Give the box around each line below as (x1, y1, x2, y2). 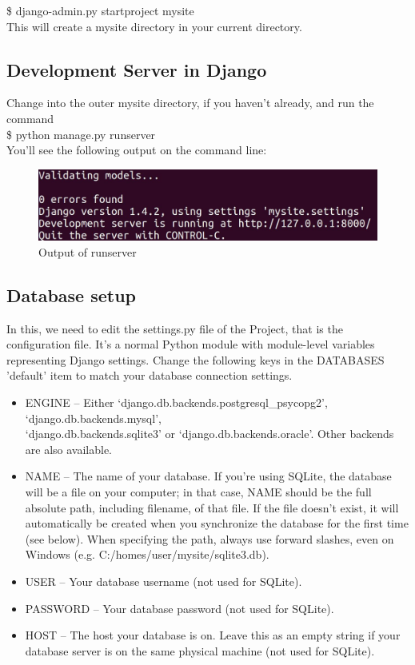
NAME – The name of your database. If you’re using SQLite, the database (25, 468, 392, 484)
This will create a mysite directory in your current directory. (6, 18, 302, 34)
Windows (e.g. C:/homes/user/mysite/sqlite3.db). (25, 546, 269, 563)
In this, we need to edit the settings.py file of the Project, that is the (6, 320, 343, 336)
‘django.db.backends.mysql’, (25, 409, 162, 426)
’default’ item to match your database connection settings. (6, 367, 293, 384)
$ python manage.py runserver (6, 125, 156, 142)
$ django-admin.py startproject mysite (6, 2, 194, 18)
